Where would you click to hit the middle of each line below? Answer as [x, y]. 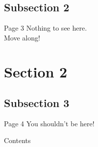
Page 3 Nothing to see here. [46, 28]
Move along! [22, 37]
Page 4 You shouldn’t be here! [49, 123]
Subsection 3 [37, 103]
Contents [17, 140]
